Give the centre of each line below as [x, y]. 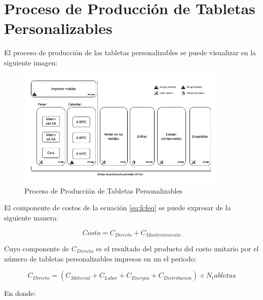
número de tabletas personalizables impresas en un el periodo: [100, 258]
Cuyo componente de [37, 248]
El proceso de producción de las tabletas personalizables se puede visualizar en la [130, 52]
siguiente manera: [31, 217]
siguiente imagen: [31, 62]
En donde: [20, 293]
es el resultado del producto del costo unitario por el [177, 248]
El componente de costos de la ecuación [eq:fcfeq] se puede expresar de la [118, 208]
